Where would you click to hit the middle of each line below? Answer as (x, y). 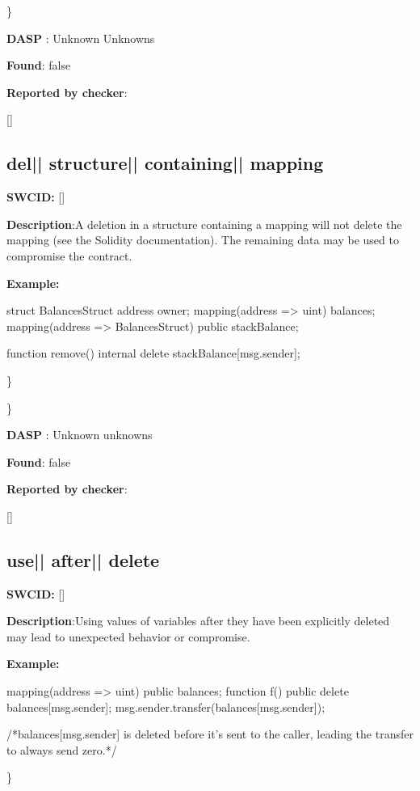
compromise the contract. (69, 255)
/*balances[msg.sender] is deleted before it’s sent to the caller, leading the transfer (210, 734)
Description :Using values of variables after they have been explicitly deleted (198, 621)
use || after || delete (83, 559)
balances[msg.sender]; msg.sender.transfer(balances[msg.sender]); (166, 706)
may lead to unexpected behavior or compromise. (128, 636)
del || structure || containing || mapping (165, 163)
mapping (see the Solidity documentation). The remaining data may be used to (203, 240)
